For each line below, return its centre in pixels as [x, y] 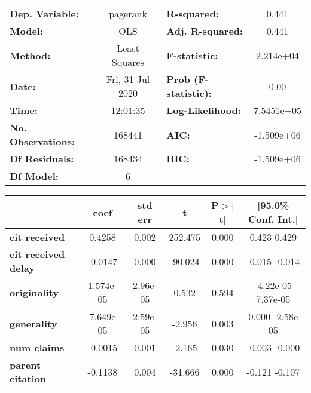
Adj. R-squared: [205, 31]
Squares [128, 62]
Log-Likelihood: [204, 110]
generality [33, 323]
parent [25, 365]
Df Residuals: [42, 159]
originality [34, 292]
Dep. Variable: [44, 13]
